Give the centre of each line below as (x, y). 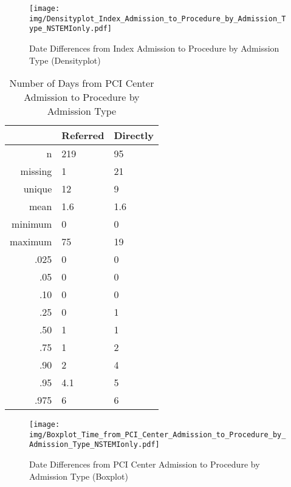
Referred (83, 135)
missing (36, 171)
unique (38, 189)
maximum (31, 242)
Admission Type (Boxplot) (79, 476)
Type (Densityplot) (65, 60)
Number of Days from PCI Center (82, 83)
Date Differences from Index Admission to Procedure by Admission (154, 48)
